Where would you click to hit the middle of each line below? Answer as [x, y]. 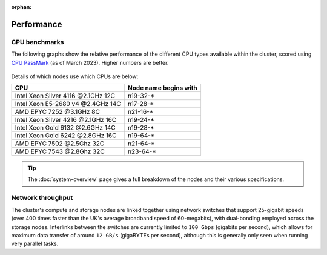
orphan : [21, 7]
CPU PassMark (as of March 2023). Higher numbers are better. [90, 62]
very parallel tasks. [35, 244]
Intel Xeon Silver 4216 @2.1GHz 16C [66, 120]
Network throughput [42, 198]
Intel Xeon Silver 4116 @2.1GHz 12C [65, 96]
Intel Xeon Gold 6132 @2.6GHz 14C [65, 128]
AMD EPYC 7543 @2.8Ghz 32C [60, 151]
